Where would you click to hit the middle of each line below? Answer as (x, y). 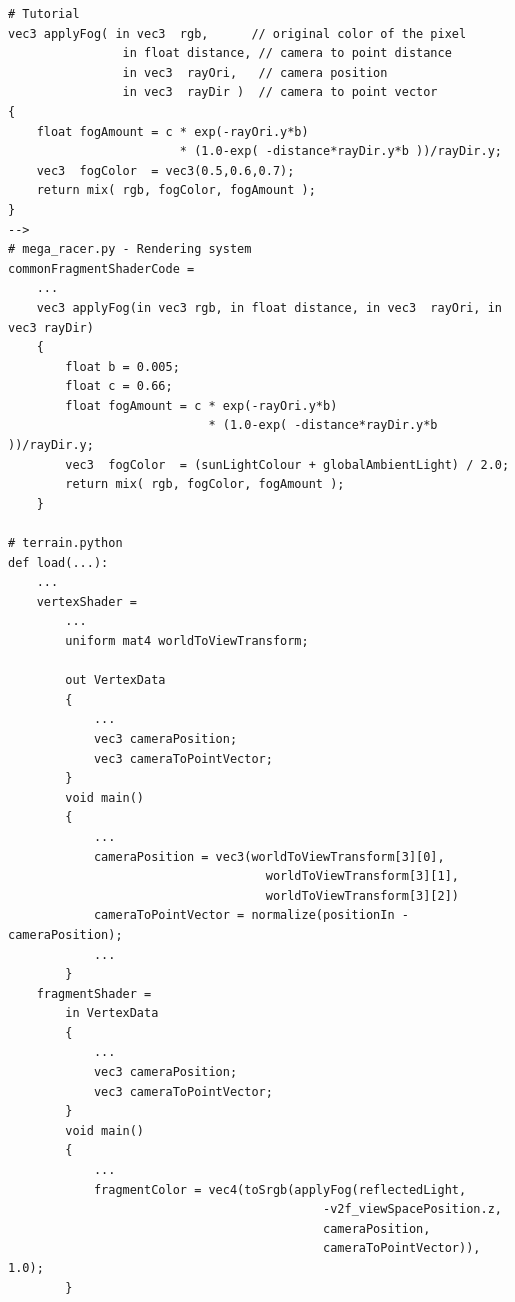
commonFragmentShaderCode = (101, 268)
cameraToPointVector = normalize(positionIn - (251, 915)
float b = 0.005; (122, 366)
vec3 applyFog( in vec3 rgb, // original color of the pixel (237, 33)
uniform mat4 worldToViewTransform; (187, 641)
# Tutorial (44, 14)
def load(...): (58, 562)
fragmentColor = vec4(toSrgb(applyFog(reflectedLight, (280, 1189)
